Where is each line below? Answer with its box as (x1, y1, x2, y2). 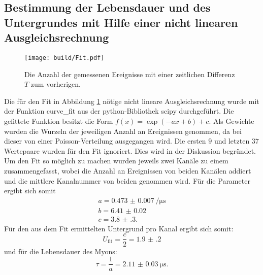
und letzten (214, 135, 250, 146)
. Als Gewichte (209, 116, 254, 126)
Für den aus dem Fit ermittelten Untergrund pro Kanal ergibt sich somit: (4, 223, 234, 233)
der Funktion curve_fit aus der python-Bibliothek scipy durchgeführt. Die (4, 106, 234, 116)
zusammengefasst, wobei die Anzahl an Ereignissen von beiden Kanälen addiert (4, 165, 251, 176)
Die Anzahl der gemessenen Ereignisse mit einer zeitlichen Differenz (24, 68, 235, 79)
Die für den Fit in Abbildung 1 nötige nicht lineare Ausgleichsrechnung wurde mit (4, 95, 259, 106)
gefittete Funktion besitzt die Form (4, 116, 113, 126)
